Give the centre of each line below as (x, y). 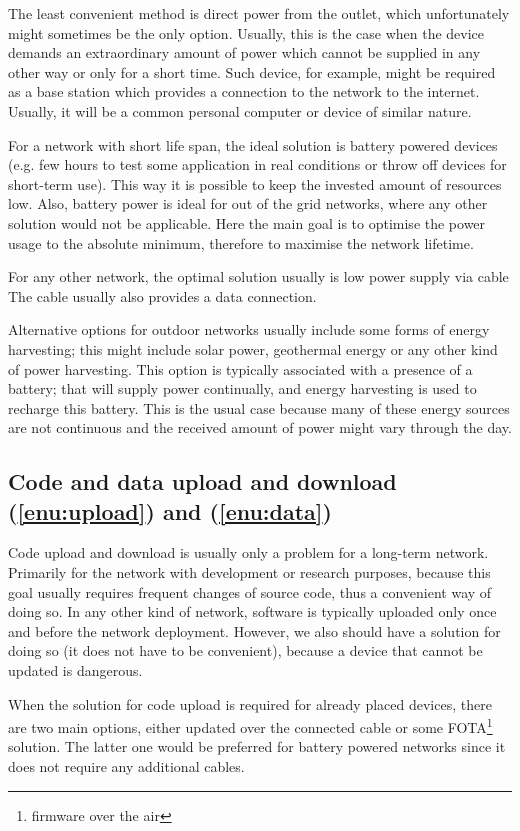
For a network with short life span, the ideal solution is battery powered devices (253, 144)
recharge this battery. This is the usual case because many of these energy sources (259, 407)
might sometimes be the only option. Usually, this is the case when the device (246, 32)
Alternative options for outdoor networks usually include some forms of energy (249, 329)
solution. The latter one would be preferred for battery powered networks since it (257, 746)
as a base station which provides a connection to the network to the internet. (244, 91)
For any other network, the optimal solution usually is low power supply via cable (258, 276)
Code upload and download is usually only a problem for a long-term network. (248, 552)
